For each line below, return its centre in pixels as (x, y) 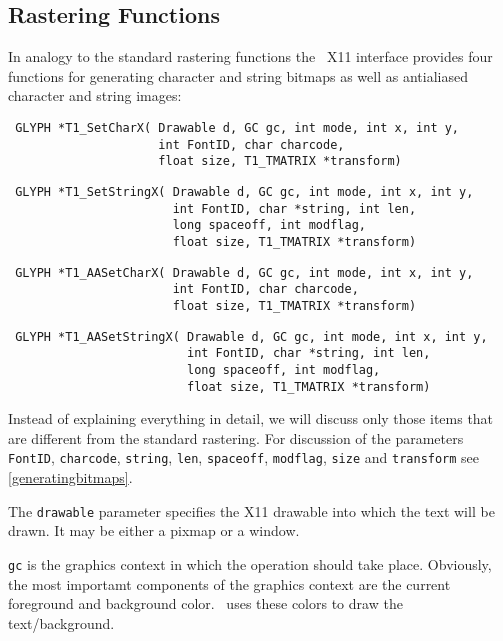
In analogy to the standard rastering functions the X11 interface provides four (250, 56)
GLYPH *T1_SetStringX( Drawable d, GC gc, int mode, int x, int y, (244, 191)
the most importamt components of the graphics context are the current (229, 583)
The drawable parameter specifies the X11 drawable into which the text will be (251, 510)
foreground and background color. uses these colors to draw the (205, 603)
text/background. (61, 622)
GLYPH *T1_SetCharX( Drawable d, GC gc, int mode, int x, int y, (237, 127)
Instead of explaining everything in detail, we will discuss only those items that (251, 418)
